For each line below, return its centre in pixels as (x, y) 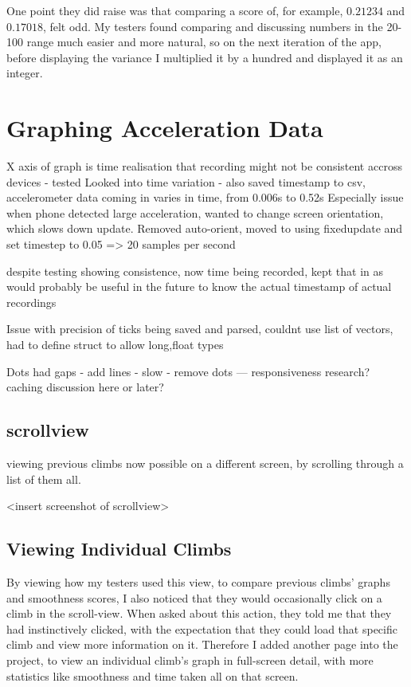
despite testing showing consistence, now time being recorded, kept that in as (195, 271)
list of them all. (44, 479)
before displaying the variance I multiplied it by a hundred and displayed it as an (205, 57)
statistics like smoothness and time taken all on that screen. (153, 675)
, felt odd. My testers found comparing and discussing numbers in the (213, 26)
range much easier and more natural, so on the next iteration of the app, (204, 42)
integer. (25, 73)
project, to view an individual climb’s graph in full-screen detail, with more (190, 660)
